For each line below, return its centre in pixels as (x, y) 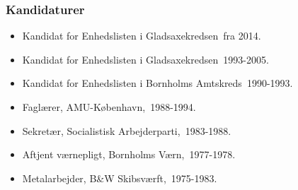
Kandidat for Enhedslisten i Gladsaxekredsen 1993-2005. (145, 59)
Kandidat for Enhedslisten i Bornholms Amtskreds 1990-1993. (157, 83)
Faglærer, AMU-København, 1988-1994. (109, 107)
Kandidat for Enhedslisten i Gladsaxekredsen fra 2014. (142, 36)
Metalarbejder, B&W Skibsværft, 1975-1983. (120, 178)
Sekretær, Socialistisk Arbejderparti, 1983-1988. (127, 130)
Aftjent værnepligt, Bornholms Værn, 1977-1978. (129, 154)
